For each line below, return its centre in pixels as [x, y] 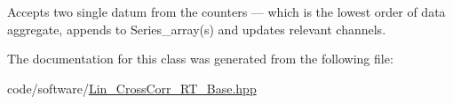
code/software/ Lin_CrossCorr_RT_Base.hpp [132, 88]
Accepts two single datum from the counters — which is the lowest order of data [226, 11]
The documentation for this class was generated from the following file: [200, 59]
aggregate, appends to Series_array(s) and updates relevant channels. [197, 29]
